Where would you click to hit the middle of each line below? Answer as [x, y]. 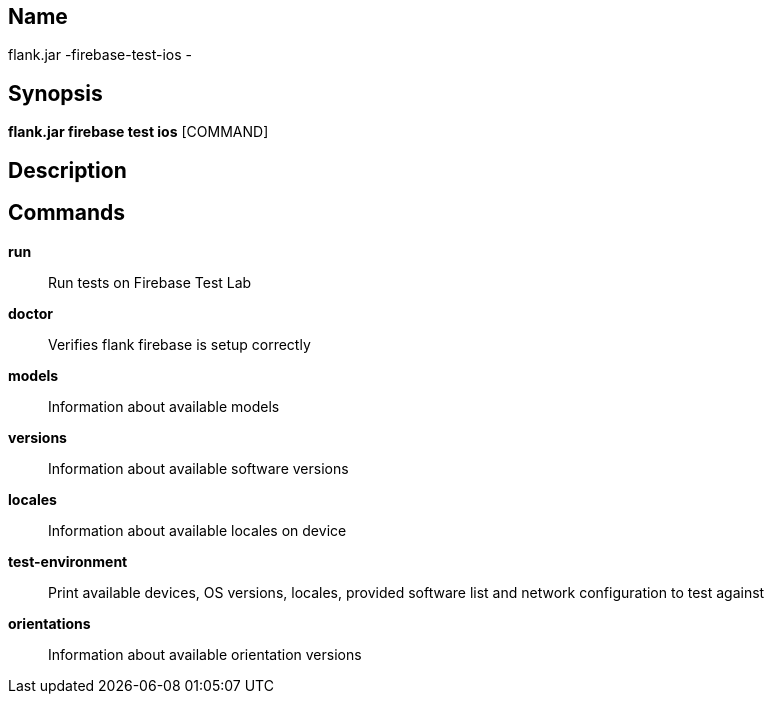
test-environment [68, 561]
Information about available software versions [198, 468]
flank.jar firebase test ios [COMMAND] [138, 132]
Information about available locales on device [197, 530]
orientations [49, 623]
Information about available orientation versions [205, 654]
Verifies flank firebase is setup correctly [179, 344]
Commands [67, 213]
